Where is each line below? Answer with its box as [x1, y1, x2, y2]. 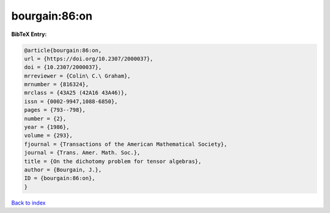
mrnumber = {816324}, [24, 81, 89, 88]
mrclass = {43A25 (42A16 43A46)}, [24, 89, 128, 96]
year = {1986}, [24, 124, 70, 131]
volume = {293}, [24, 132, 73, 139]
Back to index [11, 199, 46, 206]
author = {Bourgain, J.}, [24, 167, 102, 173]
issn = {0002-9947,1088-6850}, [24, 98, 119, 105]
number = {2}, [24, 115, 67, 122]
